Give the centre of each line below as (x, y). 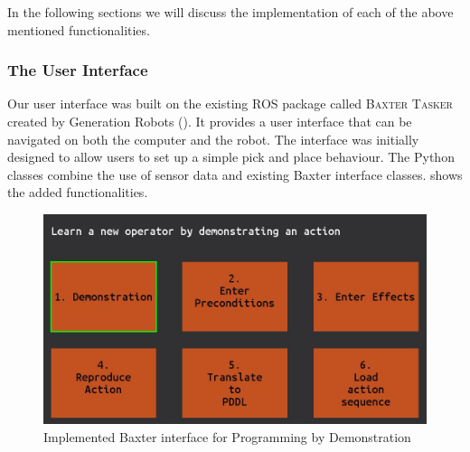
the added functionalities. (78, 192)
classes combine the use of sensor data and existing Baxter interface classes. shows (235, 174)
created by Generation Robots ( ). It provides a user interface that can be (210, 121)
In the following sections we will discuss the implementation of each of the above (230, 12)
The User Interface (78, 70)
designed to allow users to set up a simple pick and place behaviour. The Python (231, 157)
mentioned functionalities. (79, 29)
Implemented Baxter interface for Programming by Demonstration (227, 436)
